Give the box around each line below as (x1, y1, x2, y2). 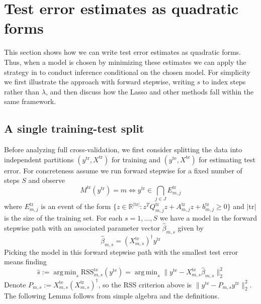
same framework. (4, 96, 56, 107)
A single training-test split (4, 121, 144, 136)
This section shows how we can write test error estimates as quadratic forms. (4, 47, 241, 57)
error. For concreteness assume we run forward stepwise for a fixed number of (4, 165, 242, 175)
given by (178, 222, 204, 233)
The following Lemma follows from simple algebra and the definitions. (4, 290, 219, 300)
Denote (4, 279, 26, 289)
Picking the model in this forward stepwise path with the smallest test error (4, 246, 238, 257)
